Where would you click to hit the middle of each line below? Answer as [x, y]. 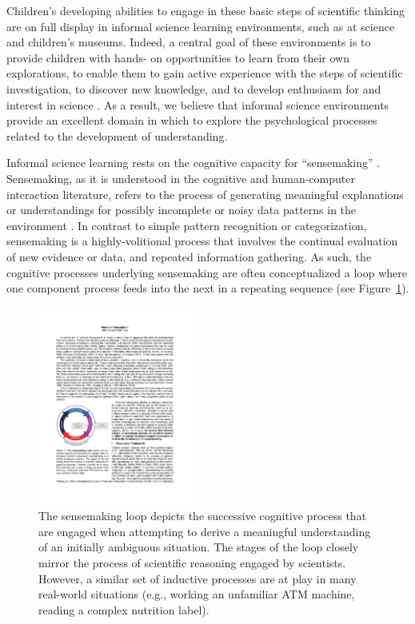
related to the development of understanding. [117, 135]
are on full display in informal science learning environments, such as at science [201, 26]
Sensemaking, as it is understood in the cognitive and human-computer [181, 178]
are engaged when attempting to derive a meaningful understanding [205, 531]
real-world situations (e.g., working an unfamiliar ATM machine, [197, 594]
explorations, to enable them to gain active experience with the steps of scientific [205, 73]
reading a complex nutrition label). [124, 609]
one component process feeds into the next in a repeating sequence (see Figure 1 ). [208, 288]
